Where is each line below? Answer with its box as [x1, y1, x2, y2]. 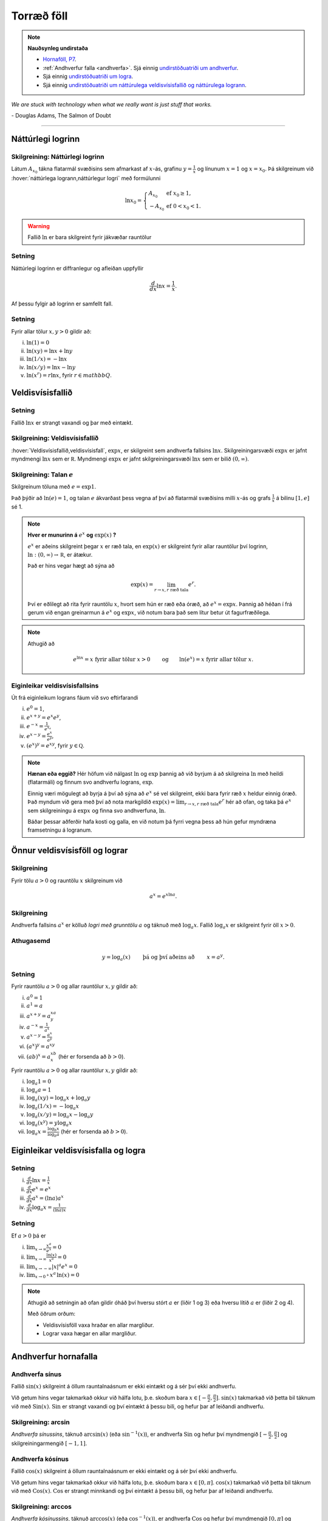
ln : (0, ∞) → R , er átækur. [27, 551, 93, 558]
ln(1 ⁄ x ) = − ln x [26, 356, 67, 363]
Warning [27, 222, 50, 229]
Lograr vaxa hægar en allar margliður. [43, 1329, 137, 1337]
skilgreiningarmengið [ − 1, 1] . [11, 1439, 87, 1447]
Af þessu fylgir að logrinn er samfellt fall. [11, 300, 113, 307]
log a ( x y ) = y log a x [26, 1118, 72, 1128]
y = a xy [36, 1042, 55, 1050]
